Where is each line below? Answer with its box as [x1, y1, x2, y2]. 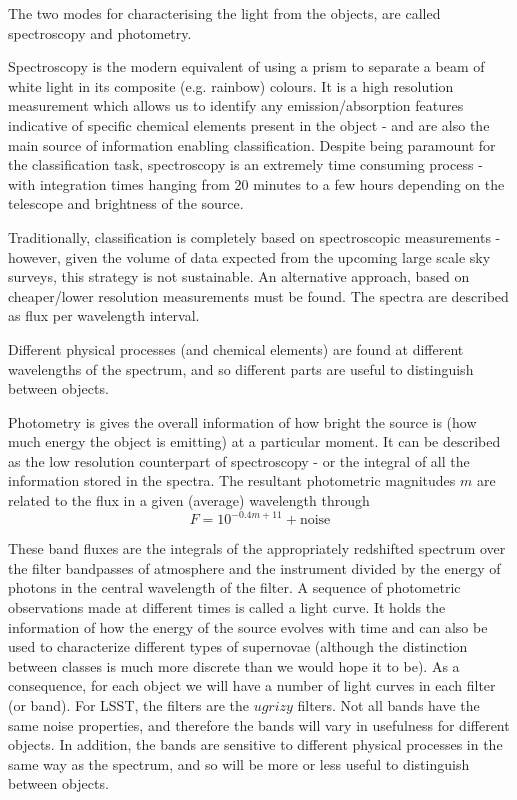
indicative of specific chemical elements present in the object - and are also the [8, 114, 490, 135]
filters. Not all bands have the [297, 694, 480, 715]
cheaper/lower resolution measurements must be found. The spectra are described [8, 285, 509, 306]
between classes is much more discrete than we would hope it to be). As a [8, 655, 460, 676]
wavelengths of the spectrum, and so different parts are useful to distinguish [8, 358, 474, 379]
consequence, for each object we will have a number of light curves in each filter [8, 675, 496, 696]
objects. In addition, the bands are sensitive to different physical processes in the [8, 734, 503, 755]
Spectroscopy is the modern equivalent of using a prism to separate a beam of [8, 56, 485, 77]
